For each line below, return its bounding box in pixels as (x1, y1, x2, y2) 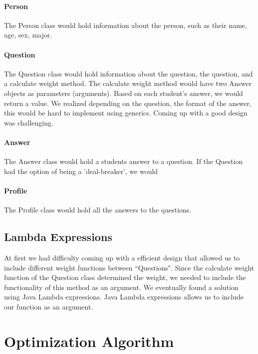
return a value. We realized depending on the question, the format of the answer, (4, 97, 252, 108)
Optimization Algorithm (4, 330, 174, 351)
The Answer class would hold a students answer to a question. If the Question (4, 156, 243, 166)
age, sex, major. (4, 29, 52, 40)
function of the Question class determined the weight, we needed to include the (4, 272, 246, 282)
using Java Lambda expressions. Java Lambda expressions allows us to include (4, 291, 244, 302)
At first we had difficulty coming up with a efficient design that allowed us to (4, 252, 240, 262)
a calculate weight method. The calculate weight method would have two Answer (4, 78, 252, 88)
